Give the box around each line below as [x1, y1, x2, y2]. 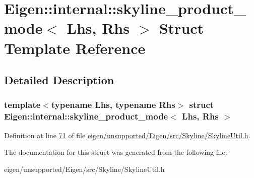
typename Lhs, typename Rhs [51, 98, 175, 111]
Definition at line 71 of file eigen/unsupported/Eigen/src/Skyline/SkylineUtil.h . [4, 130, 250, 140]
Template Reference [4, 37, 146, 58]
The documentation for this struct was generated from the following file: [4, 147, 227, 157]
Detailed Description [4, 72, 114, 88]
